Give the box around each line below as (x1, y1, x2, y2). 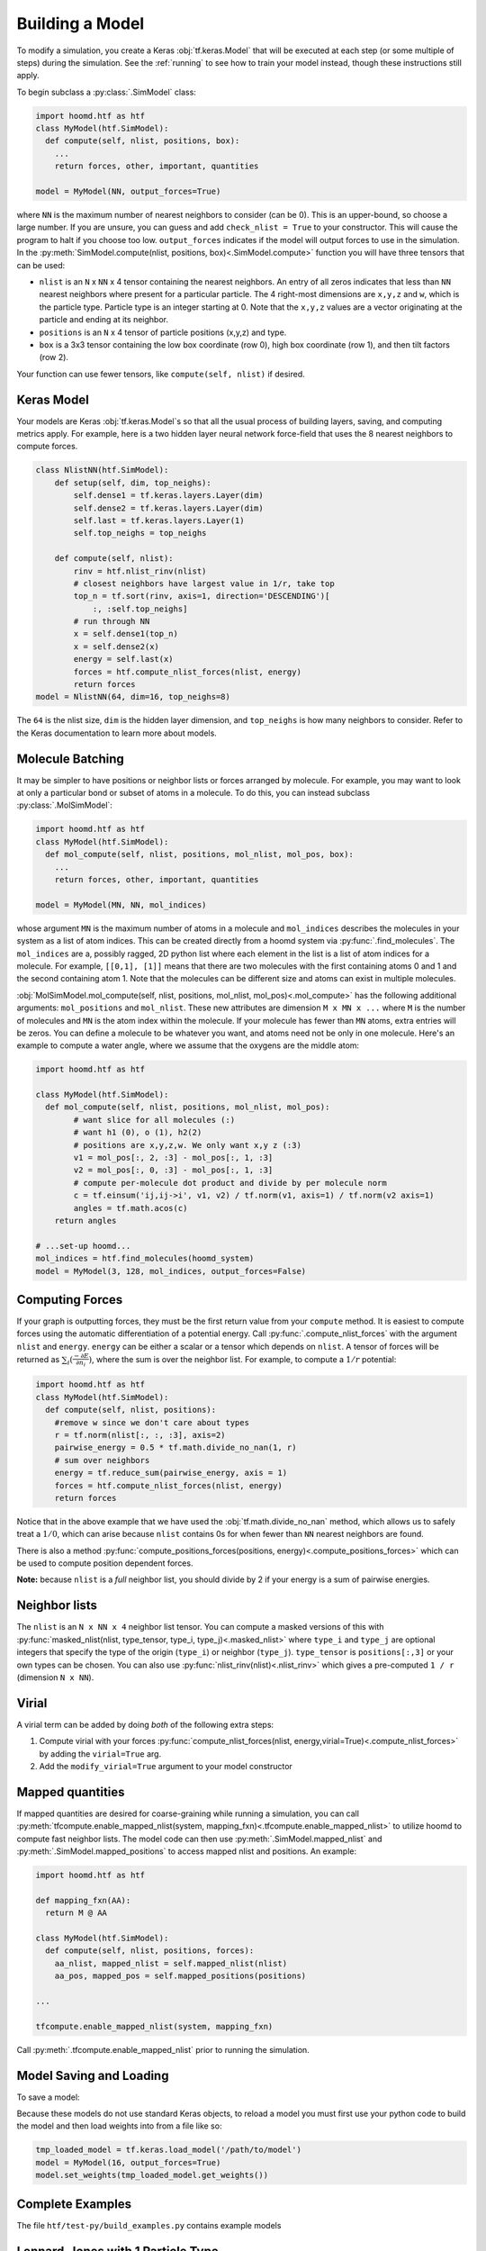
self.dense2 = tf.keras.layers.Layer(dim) (73, 502, 265, 513)
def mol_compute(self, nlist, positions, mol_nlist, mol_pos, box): (45, 849, 355, 860)
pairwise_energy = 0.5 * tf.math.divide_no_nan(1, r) (54, 1442, 297, 1453)
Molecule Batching (16, 751, 125, 766)
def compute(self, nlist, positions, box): (45, 136, 240, 146)
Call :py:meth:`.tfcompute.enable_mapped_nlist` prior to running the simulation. (16, 2044, 310, 2055)
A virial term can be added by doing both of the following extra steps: (16, 1719, 274, 1730)
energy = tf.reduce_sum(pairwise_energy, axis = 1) (54, 1468, 288, 1478)
